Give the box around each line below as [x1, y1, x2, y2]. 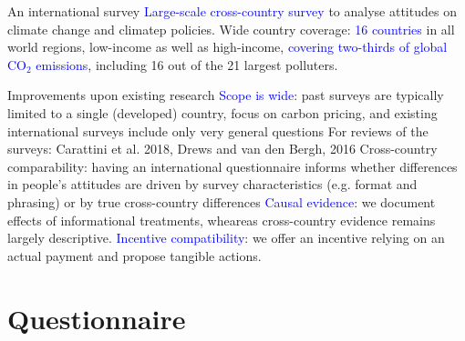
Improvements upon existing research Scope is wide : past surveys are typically [7, 85, 444, 105]
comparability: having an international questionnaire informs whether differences [7, 156, 458, 176]
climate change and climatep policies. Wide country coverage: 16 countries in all [7, 19, 455, 38]
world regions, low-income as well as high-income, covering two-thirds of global [7, 37, 448, 56]
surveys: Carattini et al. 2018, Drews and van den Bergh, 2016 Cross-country [7, 139, 438, 158]
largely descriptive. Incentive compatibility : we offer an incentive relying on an [7, 228, 445, 247]
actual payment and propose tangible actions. [7, 246, 262, 265]
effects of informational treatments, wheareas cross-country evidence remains [7, 210, 436, 229]
